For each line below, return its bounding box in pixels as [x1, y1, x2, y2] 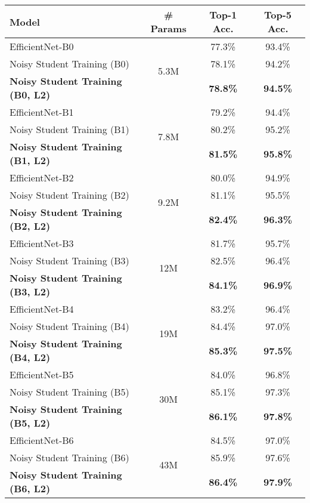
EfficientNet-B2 [10, 171, 74, 184]
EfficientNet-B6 [10, 433, 74, 447]
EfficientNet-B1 [10, 105, 74, 119]
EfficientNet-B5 [10, 368, 74, 381]
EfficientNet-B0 [10, 39, 74, 53]
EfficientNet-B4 [10, 302, 74, 316]
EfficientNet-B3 [10, 236, 74, 250]
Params [150, 21, 187, 35]
